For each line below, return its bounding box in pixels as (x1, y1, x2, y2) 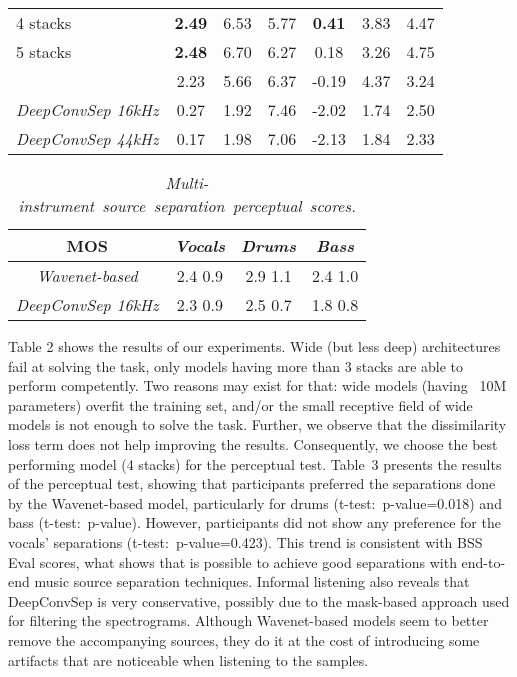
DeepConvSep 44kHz (16, 127, 159, 150)
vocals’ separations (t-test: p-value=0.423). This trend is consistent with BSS (8, 531, 483, 552)
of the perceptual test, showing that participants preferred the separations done (8, 473, 496, 494)
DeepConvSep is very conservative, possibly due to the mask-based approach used (8, 590, 510, 611)
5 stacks (16, 40, 72, 63)
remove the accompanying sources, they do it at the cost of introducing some (8, 629, 480, 650)
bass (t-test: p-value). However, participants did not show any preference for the (8, 512, 501, 533)
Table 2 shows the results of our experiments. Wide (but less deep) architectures (8, 336, 501, 356)
